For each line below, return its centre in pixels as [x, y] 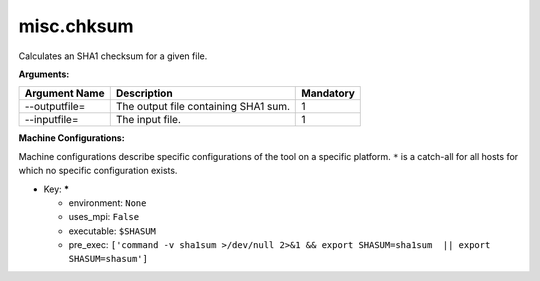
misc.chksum [76, 26]
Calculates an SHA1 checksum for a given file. [113, 56]
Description [144, 93]
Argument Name [64, 93]
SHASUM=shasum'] [108, 259]
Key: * [56, 189]
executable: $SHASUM [112, 231]
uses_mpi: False [104, 217]
